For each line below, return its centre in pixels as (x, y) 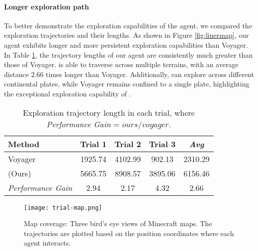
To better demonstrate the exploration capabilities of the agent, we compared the (128, 25)
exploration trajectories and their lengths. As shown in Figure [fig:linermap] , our (127, 35)
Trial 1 (93, 144)
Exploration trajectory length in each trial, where (109, 112)
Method (24, 144)
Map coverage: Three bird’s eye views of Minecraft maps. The (118, 223)
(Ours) (20, 173)
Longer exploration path (46, 6)
